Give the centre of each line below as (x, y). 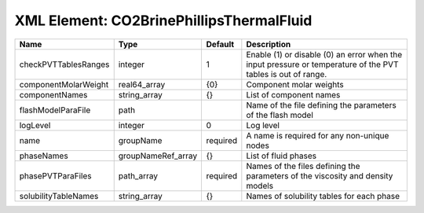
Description (269, 44)
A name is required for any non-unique (318, 135)
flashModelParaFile (55, 110)
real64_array (142, 84)
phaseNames (44, 156)
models (260, 185)
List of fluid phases (281, 156)
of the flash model (280, 115)
